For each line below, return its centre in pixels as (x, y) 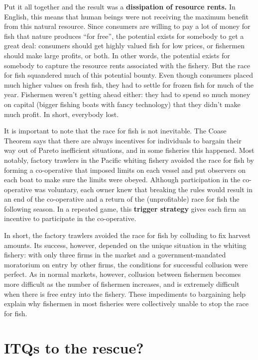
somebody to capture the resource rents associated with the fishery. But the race (127, 65)
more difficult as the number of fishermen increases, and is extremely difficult (122, 284)
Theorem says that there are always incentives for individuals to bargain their (123, 140)
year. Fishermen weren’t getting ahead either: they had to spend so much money (127, 94)
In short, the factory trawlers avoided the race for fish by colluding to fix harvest (127, 235)
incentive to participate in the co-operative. (70, 218)
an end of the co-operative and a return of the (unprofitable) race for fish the (122, 199)
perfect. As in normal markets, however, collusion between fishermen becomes (123, 274)
